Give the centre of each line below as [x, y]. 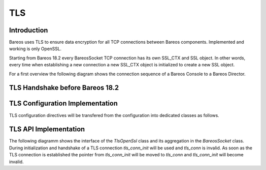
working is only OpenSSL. [35, 49]
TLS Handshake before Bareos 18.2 [64, 88]
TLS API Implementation [47, 129]
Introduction [29, 30]
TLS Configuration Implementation [63, 103]
